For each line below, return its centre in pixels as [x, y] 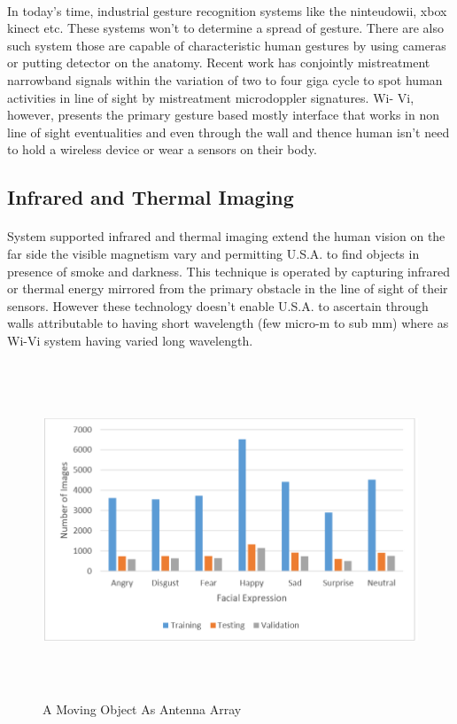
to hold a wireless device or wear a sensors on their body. [162, 149]
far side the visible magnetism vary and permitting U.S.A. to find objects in [213, 253]
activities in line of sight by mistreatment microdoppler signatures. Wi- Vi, [211, 97]
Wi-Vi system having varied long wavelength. [130, 340]
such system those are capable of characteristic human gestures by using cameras [227, 45]
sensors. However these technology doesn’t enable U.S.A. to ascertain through [218, 305]
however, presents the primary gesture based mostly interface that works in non [223, 115]
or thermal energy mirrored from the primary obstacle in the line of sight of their [228, 288]
